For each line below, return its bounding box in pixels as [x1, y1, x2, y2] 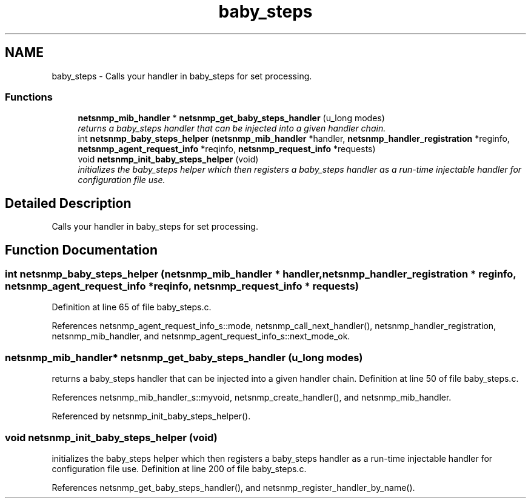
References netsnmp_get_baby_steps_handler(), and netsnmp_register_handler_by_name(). [52, 482, 415, 493]
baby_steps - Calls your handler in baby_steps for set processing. [52, 70, 312, 81]
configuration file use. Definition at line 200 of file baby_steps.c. [52, 463, 307, 474]
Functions [5, 90, 53, 103]
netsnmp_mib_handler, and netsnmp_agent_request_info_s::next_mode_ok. [52, 331, 350, 342]
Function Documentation [5, 242, 158, 258]
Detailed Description [5, 195, 132, 211]
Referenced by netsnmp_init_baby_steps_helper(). [52, 411, 251, 422]
